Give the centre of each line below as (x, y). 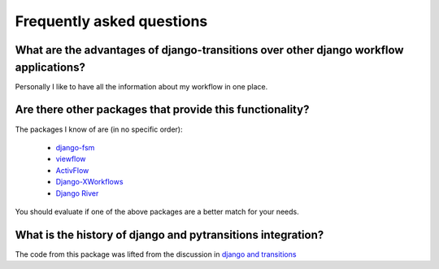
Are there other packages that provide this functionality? (162, 110)
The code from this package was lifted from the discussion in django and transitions (156, 254)
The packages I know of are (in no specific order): (99, 129)
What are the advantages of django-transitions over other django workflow (209, 50)
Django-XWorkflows (89, 182)
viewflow (71, 159)
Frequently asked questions (111, 21)
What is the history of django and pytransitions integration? (170, 234)
